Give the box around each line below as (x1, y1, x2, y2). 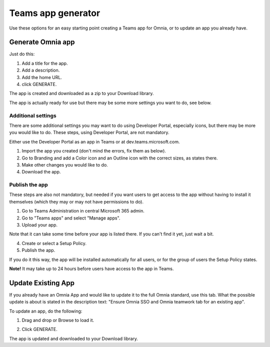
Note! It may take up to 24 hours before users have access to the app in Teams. (9, 265, 174, 271)
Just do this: (9, 51, 35, 57)
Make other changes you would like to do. (21, 161, 108, 167)
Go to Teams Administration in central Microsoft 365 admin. (21, 208, 144, 214)
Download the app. (21, 169, 61, 175)
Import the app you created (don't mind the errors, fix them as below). (21, 148, 166, 154)
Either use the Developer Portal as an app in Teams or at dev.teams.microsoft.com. (9, 138, 180, 144)
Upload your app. (21, 221, 57, 227)
